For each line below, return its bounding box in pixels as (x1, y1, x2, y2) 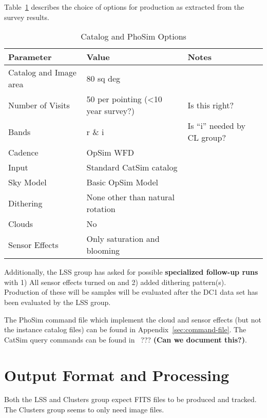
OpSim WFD (86, 146, 135, 159)
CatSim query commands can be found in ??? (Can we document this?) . (4, 334, 247, 345)
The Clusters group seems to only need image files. (4, 404, 164, 415)
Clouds (8, 218, 33, 230)
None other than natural (86, 191, 175, 203)
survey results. (4, 11, 49, 22)
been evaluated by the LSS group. (4, 296, 111, 307)
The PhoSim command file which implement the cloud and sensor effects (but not (4, 314, 261, 325)
